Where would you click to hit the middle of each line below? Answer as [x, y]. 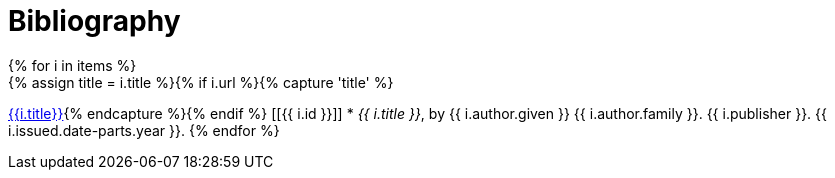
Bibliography [94, 21]
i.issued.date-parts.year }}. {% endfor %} [144, 130]
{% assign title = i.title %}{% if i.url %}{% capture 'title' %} [201, 82]
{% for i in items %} [72, 65]
